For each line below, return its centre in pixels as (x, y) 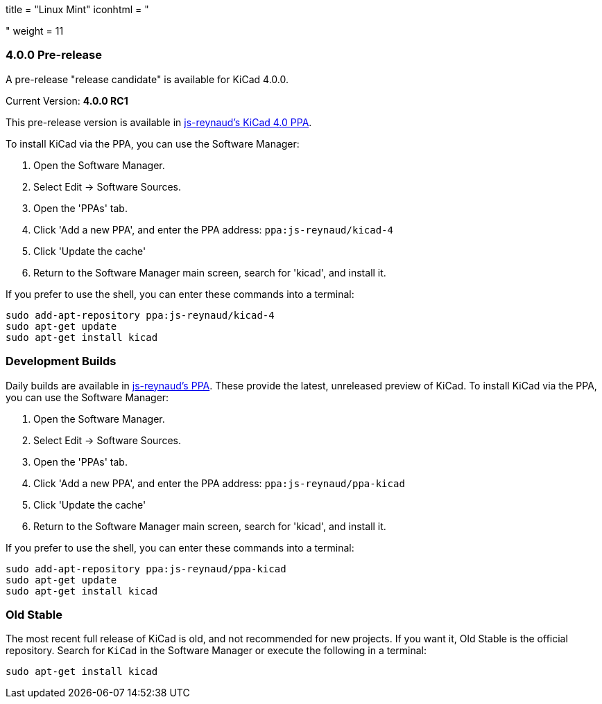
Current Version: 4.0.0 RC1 (67, 100)
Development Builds (61, 361)
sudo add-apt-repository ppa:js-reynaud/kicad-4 (140, 315)
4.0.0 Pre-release (54, 55)
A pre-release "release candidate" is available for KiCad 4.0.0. (147, 79)
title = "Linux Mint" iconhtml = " (77, 9)
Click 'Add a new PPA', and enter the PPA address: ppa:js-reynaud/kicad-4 (213, 229)
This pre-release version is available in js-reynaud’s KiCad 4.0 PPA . (159, 122)
